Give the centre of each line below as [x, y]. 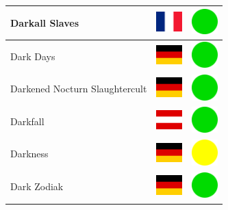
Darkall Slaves [45, 22]
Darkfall [27, 121]
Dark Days [33, 56]
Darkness [29, 154]
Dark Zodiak [37, 186]
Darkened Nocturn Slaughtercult [79, 89]
